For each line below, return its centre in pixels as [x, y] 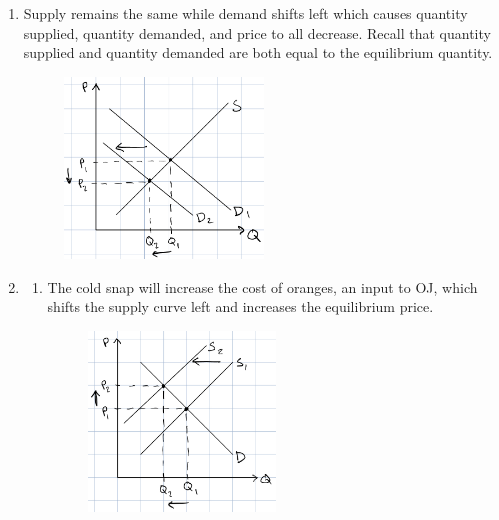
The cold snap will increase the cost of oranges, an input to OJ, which [262, 286]
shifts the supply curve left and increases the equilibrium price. [240, 306]
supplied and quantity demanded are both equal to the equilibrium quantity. [258, 52]
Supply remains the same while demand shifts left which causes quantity [245, 13]
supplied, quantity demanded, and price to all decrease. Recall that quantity [257, 32]
